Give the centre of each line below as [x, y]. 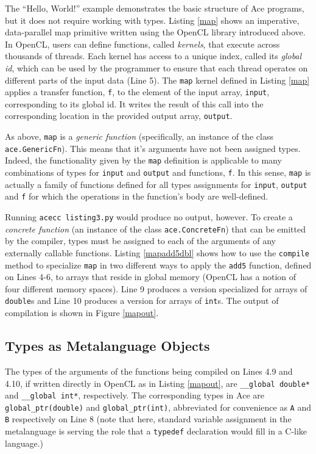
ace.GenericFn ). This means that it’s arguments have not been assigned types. [153, 148]
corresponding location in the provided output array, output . [119, 116]
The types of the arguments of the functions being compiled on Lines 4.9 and [149, 371]
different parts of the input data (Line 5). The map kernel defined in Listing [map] [157, 80]
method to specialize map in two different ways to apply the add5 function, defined [158, 265]
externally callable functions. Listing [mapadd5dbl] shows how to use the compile [157, 252]
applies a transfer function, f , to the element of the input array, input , [137, 92]
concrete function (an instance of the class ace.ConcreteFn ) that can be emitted [156, 229]
